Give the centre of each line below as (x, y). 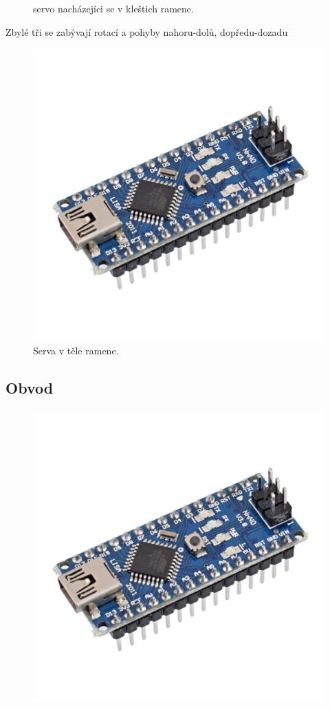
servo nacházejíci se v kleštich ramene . (113, 8)
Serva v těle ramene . (76, 350)
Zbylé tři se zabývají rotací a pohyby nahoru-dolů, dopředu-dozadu (147, 31)
